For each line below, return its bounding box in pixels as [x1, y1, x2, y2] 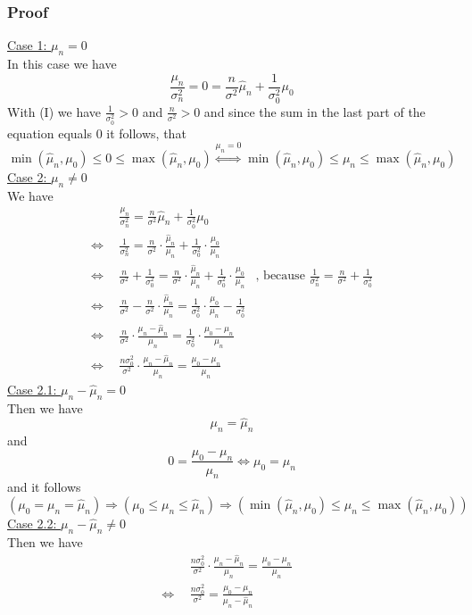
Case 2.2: [7, 513, 57, 532]
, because [255, 270, 305, 283]
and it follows [7, 478, 81, 496]
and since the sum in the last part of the [203, 102, 426, 121]
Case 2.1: [7, 379, 57, 398]
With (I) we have [7, 102, 101, 121]
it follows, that [106, 123, 186, 142]
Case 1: [7, 36, 47, 54]
